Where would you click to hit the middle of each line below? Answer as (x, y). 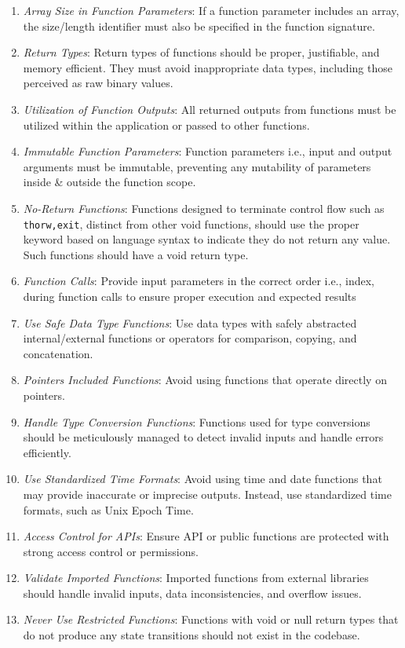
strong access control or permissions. (111, 551)
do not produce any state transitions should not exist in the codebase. (192, 635)
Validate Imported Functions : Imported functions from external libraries (196, 578)
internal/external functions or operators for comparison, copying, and (190, 338)
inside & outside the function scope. (109, 182)
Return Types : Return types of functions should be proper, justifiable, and (201, 52)
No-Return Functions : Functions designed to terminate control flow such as (204, 208)
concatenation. (58, 353)
